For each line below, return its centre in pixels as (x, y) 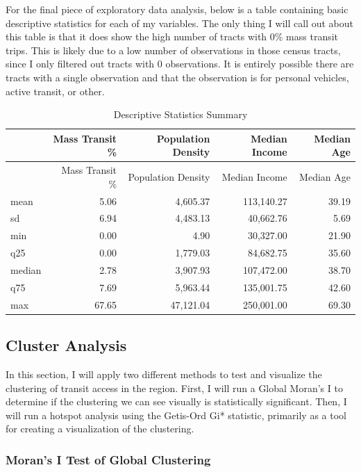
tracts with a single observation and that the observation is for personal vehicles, (177, 77)
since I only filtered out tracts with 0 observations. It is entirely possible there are (180, 64)
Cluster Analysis (66, 345)
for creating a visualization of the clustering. (100, 429)
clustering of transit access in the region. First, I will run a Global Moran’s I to (174, 388)
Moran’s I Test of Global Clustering (108, 459)
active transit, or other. (55, 91)
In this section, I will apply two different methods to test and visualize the (164, 374)
